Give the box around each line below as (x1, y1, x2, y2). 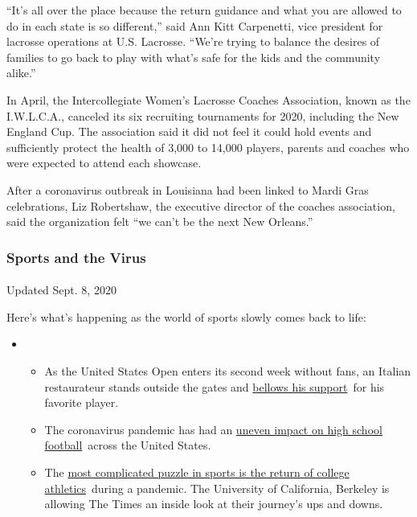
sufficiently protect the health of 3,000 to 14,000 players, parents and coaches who (6, 138, 410, 155)
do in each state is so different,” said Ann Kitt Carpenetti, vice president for (6, 17, 383, 34)
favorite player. (44, 394, 119, 411)
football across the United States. (44, 437, 211, 453)
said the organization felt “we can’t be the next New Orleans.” (6, 213, 313, 230)
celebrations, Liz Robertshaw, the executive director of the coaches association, (6, 197, 395, 214)
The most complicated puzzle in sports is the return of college (44, 463, 350, 480)
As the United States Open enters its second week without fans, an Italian (44, 362, 411, 379)
